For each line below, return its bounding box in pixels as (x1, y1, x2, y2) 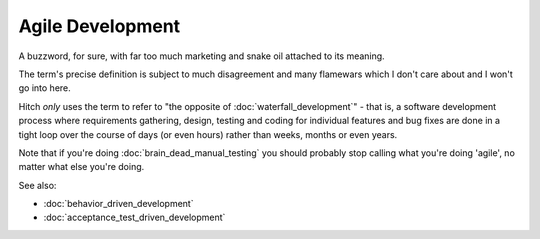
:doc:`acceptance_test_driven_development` (43, 211, 226, 224)
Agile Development (18, 15, 181, 37)
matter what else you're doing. (18, 161, 145, 173)
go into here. (18, 82, 72, 94)
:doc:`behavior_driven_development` (43, 198, 194, 210)
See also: (18, 179, 57, 191)
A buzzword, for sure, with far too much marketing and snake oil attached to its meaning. (18, 50, 385, 62)
